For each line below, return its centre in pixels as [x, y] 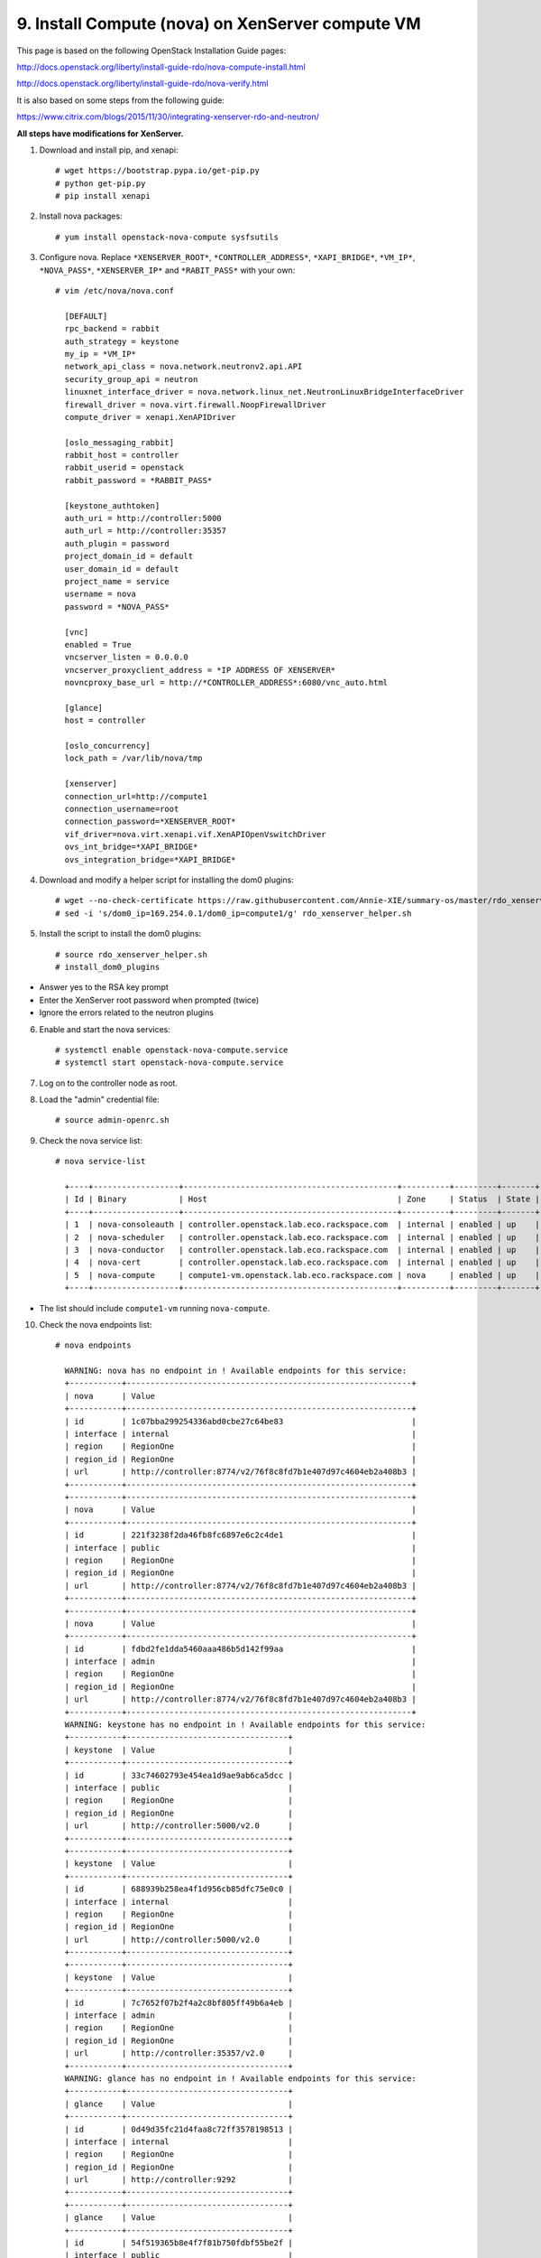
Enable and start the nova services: [105, 1029]
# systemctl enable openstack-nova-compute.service [172, 1050]
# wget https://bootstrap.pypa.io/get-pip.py [158, 171]
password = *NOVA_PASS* [117, 606]
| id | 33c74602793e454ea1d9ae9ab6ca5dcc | [179, 1775]
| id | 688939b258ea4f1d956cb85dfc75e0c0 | [179, 1889]
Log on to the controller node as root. [108, 1083]
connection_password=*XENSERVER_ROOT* [150, 821]
